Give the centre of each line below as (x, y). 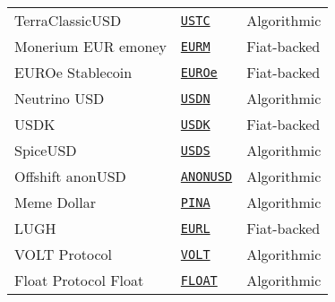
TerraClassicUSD (68, 20)
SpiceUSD (46, 150)
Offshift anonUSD (70, 176)
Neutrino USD (60, 98)
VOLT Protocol (63, 254)
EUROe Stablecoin (73, 72)
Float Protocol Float (79, 280)
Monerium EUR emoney (90, 46)
